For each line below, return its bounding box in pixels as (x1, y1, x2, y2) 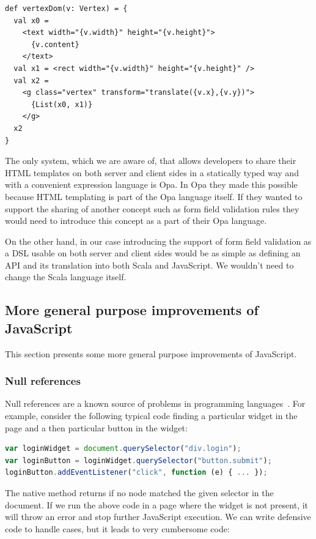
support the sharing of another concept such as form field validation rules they (5, 202, 299, 215)
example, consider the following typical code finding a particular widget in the (5, 409, 298, 422)
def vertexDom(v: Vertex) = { (5, 4, 128, 13)
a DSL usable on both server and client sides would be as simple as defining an (5, 247, 301, 259)
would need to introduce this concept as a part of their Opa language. (5, 214, 267, 227)
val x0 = (13, 16, 49, 25)
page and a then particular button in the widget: (5, 421, 188, 434)
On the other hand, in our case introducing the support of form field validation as (5, 234, 312, 247)
